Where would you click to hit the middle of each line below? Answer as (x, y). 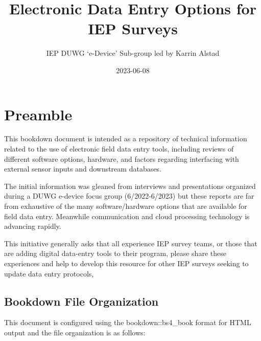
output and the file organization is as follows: (75, 332)
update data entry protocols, (49, 273)
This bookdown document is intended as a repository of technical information (126, 138)
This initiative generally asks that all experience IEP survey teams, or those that (131, 243)
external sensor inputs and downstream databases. (83, 169)
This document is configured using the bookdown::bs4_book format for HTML (128, 322)
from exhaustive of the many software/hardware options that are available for (126, 206)
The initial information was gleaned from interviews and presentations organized (130, 186)
